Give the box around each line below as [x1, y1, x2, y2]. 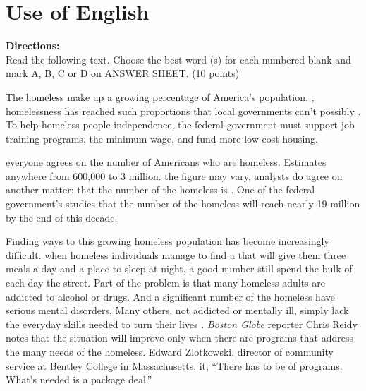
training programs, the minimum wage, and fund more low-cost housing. [6, 131, 318, 145]
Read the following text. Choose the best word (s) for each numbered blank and [6, 52, 351, 66]
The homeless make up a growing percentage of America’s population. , [6, 89, 315, 104]
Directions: [6, 38, 60, 53]
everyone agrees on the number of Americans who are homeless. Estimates [6, 155, 327, 169]
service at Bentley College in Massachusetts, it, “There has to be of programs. [6, 358, 343, 373]
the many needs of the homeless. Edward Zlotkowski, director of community [6, 344, 334, 359]
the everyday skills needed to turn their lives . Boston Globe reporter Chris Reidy [6, 316, 358, 331]
